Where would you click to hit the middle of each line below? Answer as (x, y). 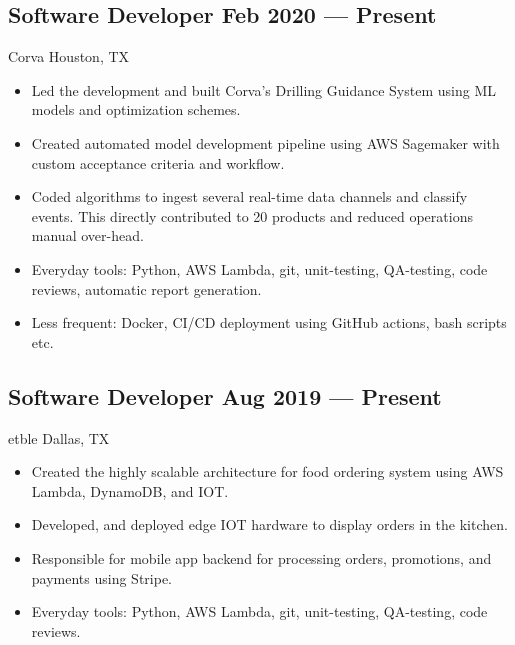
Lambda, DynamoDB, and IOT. (130, 490)
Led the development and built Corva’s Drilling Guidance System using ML (263, 89)
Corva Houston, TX (69, 56)
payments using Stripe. (102, 577)
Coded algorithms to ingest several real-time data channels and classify (249, 196)
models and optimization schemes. (136, 109)
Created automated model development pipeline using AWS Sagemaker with (265, 142)
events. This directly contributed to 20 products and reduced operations (252, 215)
